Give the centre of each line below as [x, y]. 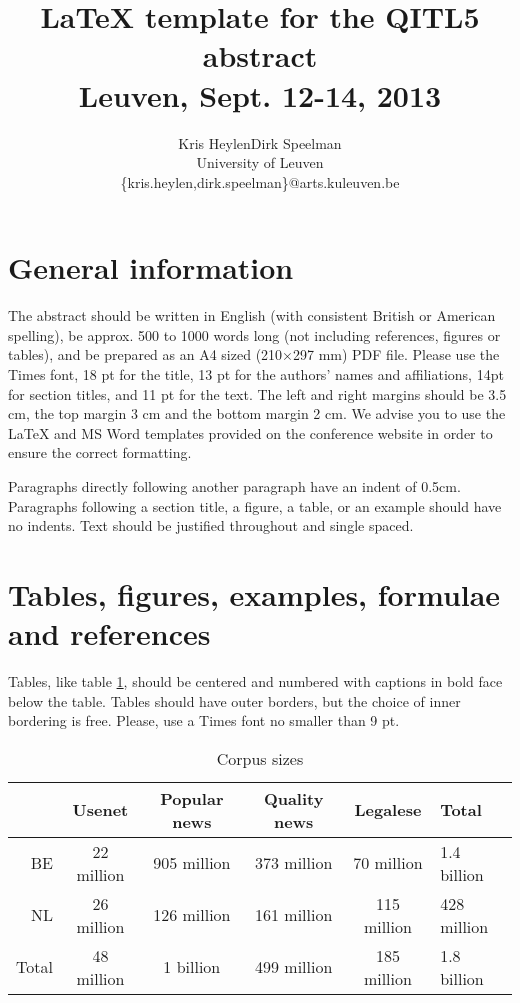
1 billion [192, 967]
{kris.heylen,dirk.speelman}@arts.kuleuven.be [260, 181]
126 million [192, 915]
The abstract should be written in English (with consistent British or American [252, 315]
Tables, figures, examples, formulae [254, 593]
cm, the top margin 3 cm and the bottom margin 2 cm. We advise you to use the [257, 413]
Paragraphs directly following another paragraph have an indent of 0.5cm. [234, 485]
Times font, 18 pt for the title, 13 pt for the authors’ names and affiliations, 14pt [256, 374]
